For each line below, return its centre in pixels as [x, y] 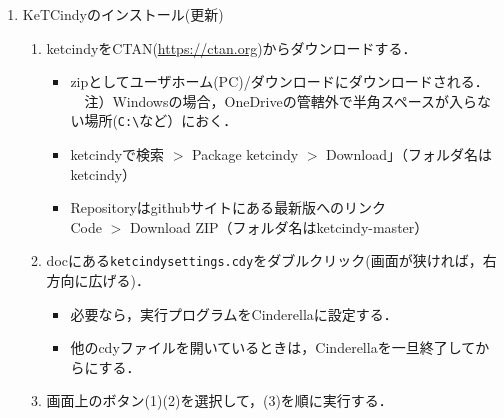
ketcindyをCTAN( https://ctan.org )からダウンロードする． [231, 47]
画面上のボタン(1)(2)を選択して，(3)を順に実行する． [219, 400]
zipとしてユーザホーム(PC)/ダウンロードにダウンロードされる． [279, 81]
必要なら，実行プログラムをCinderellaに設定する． [234, 313]
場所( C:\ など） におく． [161, 120]
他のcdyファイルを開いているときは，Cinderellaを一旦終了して [273, 347]
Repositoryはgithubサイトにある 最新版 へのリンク [228, 207]
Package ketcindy [245, 154]
